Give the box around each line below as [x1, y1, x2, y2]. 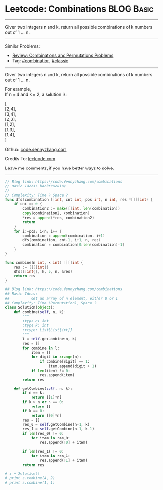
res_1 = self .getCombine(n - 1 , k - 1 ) [22, 426, 95, 432]
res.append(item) [39, 372, 75, 377]
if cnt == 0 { [14, 202, 42, 207]
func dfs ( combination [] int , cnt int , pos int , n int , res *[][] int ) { [5, 197, 153, 202]
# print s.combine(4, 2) [5, 476, 55, 481]
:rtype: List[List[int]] [22, 328, 73, 333]
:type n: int [22, 319, 49, 323]
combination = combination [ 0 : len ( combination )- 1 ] [22, 242, 125, 247]
